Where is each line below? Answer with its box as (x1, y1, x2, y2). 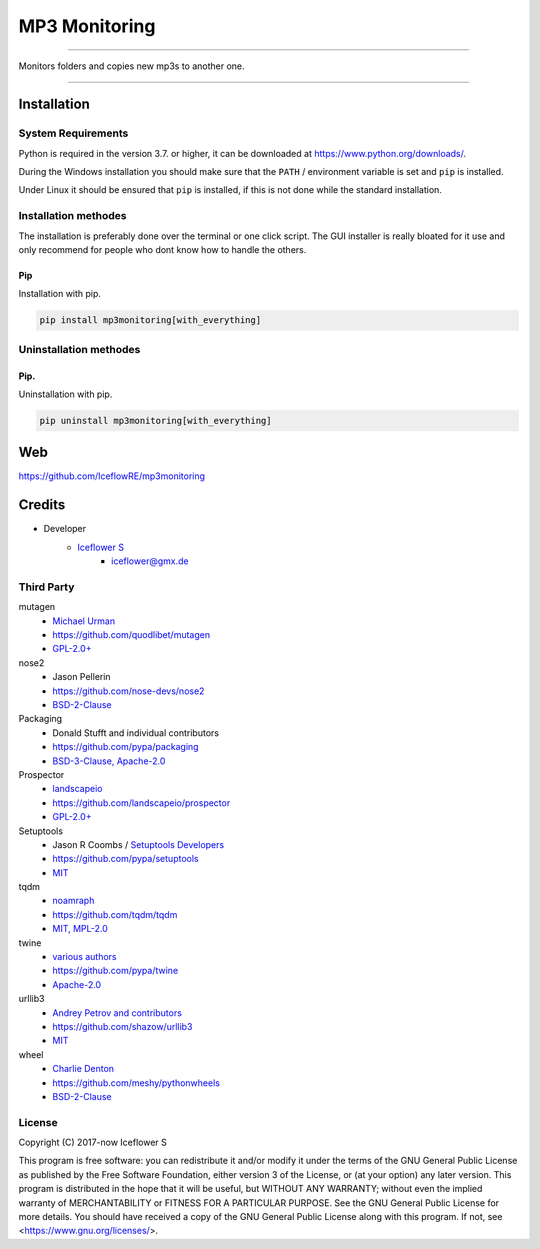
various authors (52, 951, 117, 963)
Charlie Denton (52, 1063, 115, 1075)
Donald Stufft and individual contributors (52, 726, 220, 739)
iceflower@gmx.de (111, 555, 189, 567)
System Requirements (18, 126, 129, 140)
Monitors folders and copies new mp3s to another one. (18, 60, 245, 72)
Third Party (18, 580, 75, 594)
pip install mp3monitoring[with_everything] (39, 315, 262, 326)
